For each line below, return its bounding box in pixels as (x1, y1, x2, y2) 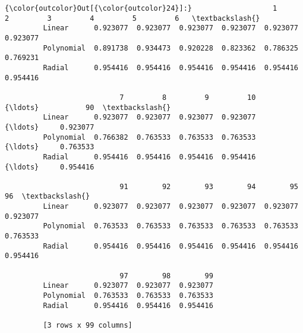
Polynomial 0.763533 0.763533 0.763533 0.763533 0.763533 (43, 222, 298, 231)
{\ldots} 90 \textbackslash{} (5, 103, 171, 112)
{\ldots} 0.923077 (5, 122, 94, 131)
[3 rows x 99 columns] (43, 321, 132, 329)
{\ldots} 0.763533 (5, 143, 94, 152)
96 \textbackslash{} (5, 192, 90, 201)
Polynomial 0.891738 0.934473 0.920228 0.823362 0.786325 (43, 43, 298, 52)
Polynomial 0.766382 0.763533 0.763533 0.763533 (43, 133, 256, 142)
